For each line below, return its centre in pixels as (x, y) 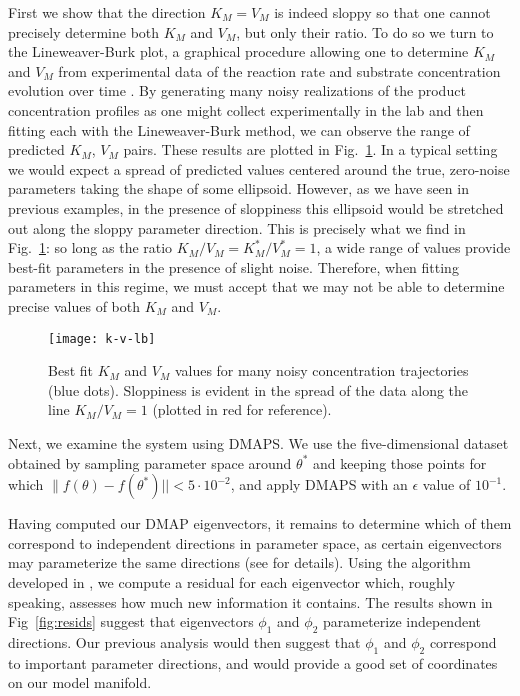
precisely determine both (84, 31)
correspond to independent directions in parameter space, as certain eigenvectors (255, 542)
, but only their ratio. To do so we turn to (365, 31)
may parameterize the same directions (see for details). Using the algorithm (239, 562)
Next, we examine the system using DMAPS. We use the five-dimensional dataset (258, 442)
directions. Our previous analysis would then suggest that (184, 641)
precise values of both (74, 305)
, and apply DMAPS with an (319, 484)
